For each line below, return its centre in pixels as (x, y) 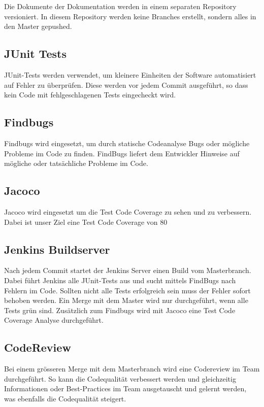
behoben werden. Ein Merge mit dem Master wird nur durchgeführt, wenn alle (126, 300)
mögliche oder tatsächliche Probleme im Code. (76, 163)
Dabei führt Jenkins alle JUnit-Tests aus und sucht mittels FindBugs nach (120, 280)
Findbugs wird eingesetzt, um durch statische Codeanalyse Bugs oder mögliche (127, 143)
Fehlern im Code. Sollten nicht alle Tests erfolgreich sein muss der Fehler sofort (127, 290)
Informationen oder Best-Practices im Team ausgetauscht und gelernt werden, (125, 388)
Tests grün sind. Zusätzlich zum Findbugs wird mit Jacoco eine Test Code (120, 310)
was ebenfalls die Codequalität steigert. (65, 398)
